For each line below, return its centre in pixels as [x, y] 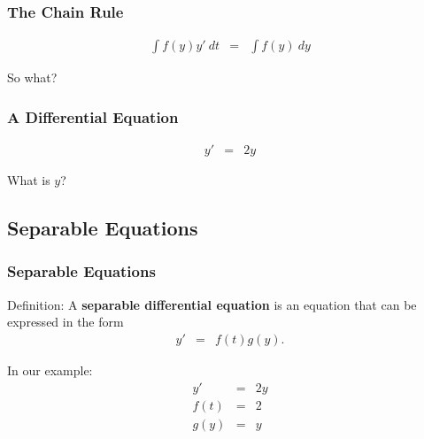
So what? [32, 77]
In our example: [50, 370]
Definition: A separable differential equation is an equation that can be [212, 304]
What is [29, 180]
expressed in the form [66, 322]
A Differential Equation [93, 116]
